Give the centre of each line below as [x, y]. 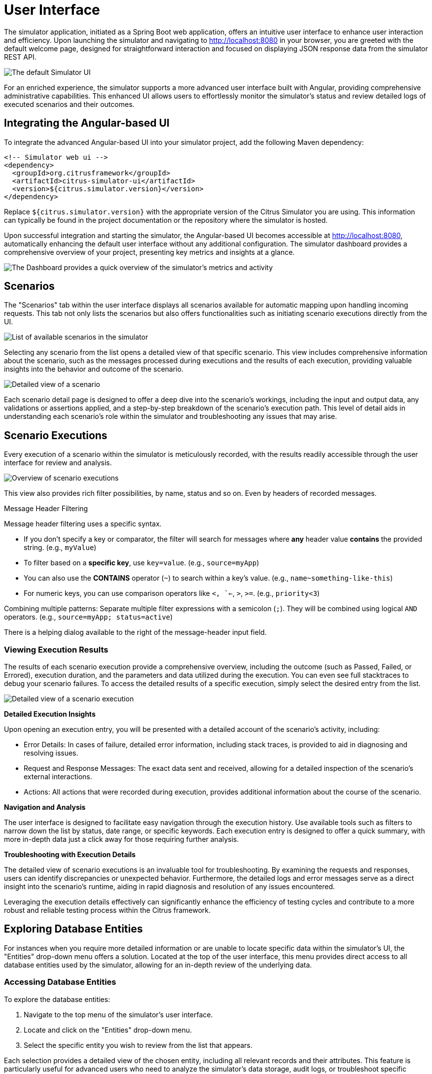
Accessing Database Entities [60, 982]
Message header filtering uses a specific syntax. [83, 524]
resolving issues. [51, 753]
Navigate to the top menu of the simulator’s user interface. [118, 1014]
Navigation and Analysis [45, 807]
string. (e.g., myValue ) [60, 548]
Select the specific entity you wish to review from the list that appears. [138, 1045]
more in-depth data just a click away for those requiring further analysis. [122, 839]
